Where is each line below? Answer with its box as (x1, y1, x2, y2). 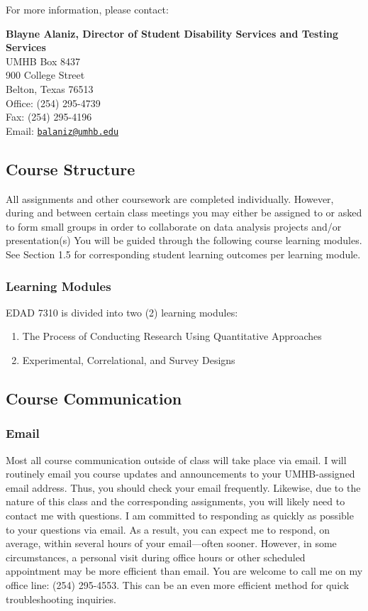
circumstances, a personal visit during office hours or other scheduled (6, 549, 306, 564)
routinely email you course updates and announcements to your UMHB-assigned (6, 466, 355, 481)
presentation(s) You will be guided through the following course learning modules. (6, 233, 362, 248)
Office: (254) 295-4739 (6, 95, 101, 110)
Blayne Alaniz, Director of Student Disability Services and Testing (6, 26, 339, 40)
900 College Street (6, 67, 85, 82)
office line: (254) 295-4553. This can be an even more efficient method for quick (6, 577, 350, 592)
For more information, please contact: (6, 2, 169, 16)
